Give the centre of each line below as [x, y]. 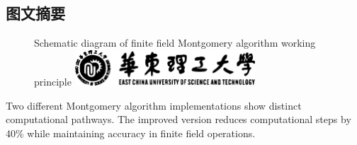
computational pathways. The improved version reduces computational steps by [178, 119]
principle [53, 81]
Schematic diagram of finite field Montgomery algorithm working [175, 43]
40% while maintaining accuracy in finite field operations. [131, 133]
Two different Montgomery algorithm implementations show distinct [154, 105]
